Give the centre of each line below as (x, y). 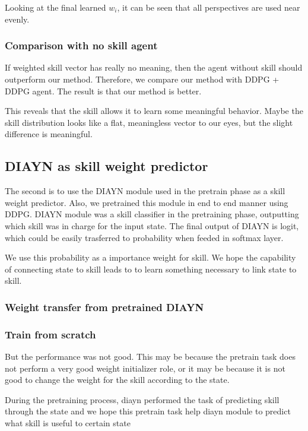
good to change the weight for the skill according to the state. (117, 380)
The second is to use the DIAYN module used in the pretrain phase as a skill (145, 191)
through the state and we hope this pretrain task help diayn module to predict (148, 411)
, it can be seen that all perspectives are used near (209, 7)
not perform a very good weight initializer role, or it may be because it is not (145, 368)
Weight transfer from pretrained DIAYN (104, 307)
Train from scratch (50, 334)
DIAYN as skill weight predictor (107, 166)
